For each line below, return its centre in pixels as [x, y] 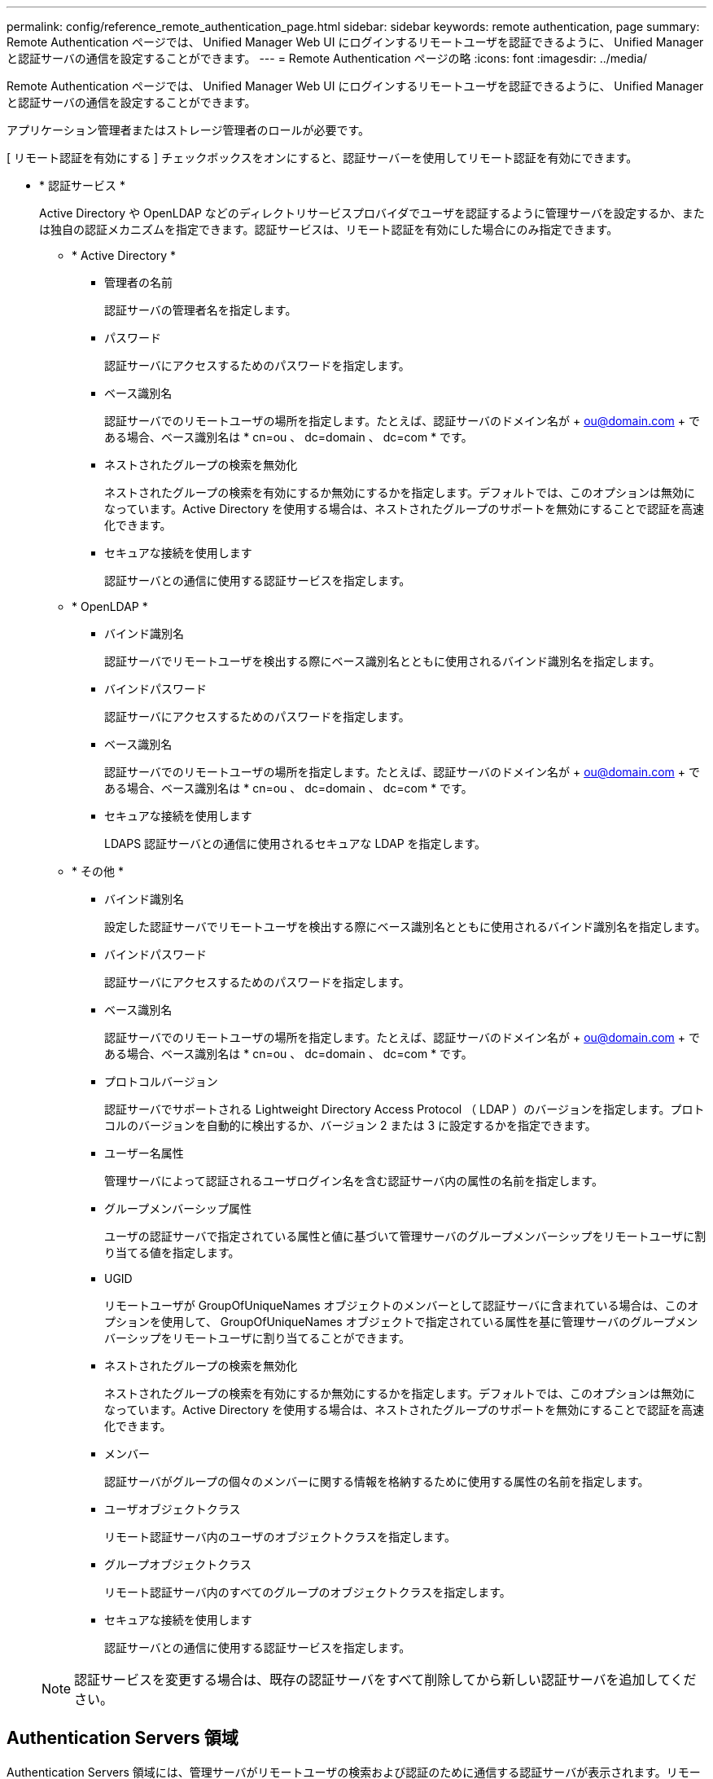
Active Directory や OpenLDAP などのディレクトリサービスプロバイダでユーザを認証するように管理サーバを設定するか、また [372, 213]
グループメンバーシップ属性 [178, 1208]
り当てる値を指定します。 [172, 1252]
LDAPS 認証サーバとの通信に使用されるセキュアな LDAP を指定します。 [295, 843]
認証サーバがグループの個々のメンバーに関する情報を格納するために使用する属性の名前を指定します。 [377, 1481]
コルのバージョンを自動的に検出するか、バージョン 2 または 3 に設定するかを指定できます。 [350, 1125]
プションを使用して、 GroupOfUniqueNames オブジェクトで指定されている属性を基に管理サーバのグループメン [401, 1322]
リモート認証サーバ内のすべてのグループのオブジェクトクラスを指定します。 [308, 1592]
